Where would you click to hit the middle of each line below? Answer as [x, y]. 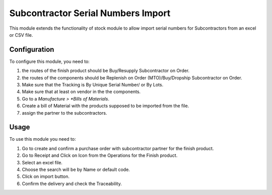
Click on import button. [46, 176]
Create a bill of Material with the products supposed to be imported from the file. [106, 106]
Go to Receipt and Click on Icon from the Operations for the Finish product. [100, 155]
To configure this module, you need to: [50, 61]
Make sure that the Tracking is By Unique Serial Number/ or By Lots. [93, 85]
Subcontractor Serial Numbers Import [90, 13]
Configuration [32, 50]
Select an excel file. [42, 162]
